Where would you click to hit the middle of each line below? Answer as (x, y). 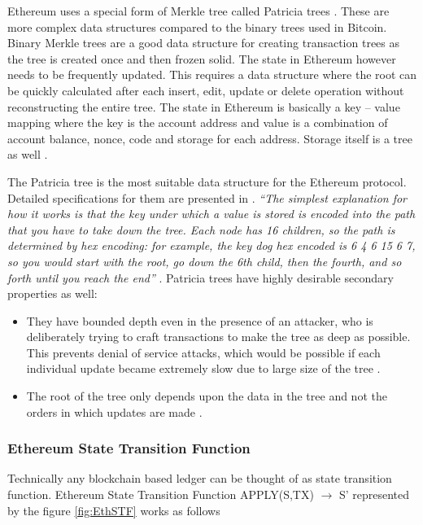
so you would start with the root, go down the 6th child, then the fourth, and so (205, 261)
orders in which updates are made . (114, 411)
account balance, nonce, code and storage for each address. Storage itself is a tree (210, 138)
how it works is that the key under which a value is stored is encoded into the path (211, 214)
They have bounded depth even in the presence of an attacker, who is (200, 320)
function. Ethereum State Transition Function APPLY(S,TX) (161, 494)
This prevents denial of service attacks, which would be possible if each (203, 352)
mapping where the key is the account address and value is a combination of (198, 122)
